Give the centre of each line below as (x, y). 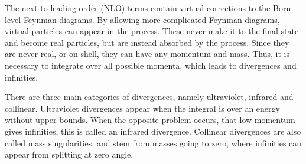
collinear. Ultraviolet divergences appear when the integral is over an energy (142, 108)
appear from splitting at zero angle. (69, 154)
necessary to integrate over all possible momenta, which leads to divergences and (151, 65)
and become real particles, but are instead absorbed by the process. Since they (147, 42)
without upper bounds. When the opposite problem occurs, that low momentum (150, 120)
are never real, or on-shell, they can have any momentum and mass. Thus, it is (147, 54)
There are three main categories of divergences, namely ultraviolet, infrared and (149, 97)
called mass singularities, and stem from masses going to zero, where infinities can (153, 143)
